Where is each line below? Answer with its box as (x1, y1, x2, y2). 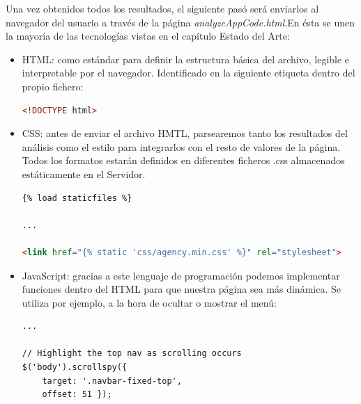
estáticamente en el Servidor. (22, 166, 146, 181)
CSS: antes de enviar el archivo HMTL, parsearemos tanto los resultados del (22, 126, 348, 140)
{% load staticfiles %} (22, 193, 132, 203)
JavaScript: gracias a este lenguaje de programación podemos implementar (22, 268, 340, 282)
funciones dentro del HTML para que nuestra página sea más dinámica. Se (22, 282, 341, 296)
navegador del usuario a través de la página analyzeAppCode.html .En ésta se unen (6, 15, 355, 29)
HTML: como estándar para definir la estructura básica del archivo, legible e (22, 51, 350, 66)
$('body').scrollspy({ (22, 362, 128, 373)
